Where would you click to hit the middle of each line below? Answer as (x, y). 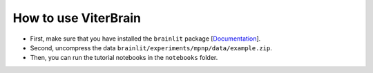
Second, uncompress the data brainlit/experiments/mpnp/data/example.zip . (151, 48)
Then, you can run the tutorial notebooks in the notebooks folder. (124, 58)
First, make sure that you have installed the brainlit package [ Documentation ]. (145, 39)
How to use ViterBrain (77, 18)
